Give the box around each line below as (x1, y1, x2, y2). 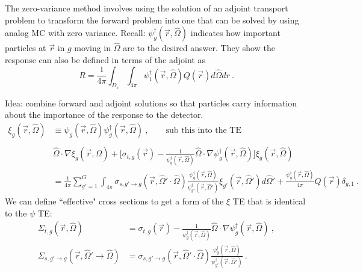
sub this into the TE (166, 126, 241, 135)
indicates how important (190, 26, 281, 39)
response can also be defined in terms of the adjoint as (5, 54, 205, 66)
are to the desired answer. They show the (123, 41, 275, 54)
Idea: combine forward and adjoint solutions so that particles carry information (5, 96, 297, 109)
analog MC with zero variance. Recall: (5, 26, 146, 39)
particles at (5, 41, 46, 54)
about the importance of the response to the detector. (5, 108, 203, 121)
